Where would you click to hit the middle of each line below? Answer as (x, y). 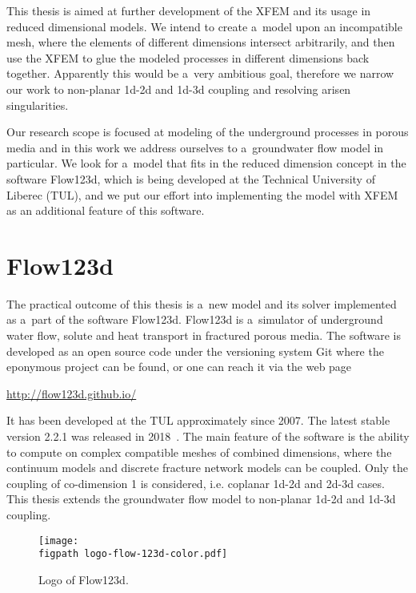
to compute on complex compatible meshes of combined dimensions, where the (199, 452)
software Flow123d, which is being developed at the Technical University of (191, 178)
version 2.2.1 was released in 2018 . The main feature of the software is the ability (208, 436)
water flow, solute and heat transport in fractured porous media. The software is (204, 335)
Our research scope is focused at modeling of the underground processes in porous (208, 132)
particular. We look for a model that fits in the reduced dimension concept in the (206, 163)
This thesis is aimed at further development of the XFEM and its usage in (189, 10)
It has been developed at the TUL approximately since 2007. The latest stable (198, 420)
